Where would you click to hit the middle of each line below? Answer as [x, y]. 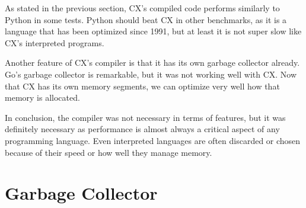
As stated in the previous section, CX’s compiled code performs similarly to [142, 8]
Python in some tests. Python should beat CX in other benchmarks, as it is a [146, 19]
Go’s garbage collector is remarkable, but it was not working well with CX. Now [151, 74]
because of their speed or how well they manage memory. [109, 152]
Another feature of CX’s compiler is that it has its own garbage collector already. [152, 63]
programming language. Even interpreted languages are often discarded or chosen [153, 140]
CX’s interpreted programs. [55, 42]
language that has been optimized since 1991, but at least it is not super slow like [153, 31]
